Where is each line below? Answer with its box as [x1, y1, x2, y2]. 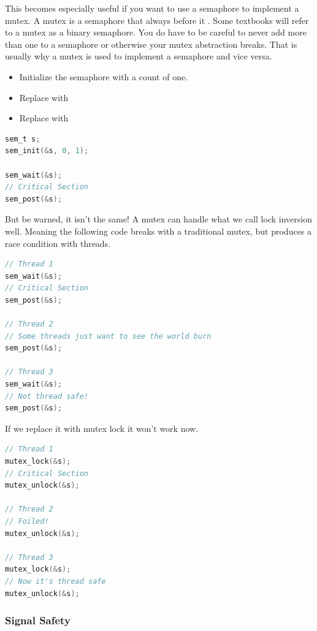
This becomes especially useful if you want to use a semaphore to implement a [5, 2, 299, 14]
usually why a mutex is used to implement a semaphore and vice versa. [5, 50, 272, 62]
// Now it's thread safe [5, 576, 106, 586]
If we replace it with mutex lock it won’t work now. [5, 421, 199, 434]
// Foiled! [5, 516, 49, 526]
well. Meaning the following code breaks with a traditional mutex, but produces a [5, 224, 312, 237]
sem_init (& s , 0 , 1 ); [5, 146, 89, 156]
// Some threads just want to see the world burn [5, 331, 212, 341]
